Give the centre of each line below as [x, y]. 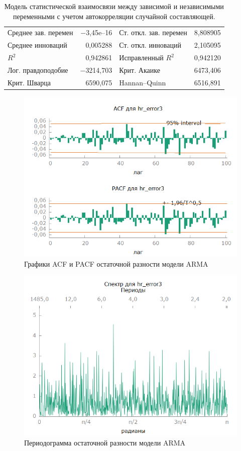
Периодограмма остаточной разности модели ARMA [105, 442]
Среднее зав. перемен [40, 32]
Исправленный [141, 58]
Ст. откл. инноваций [150, 45]
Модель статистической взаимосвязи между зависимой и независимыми [114, 6]
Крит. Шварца [29, 82]
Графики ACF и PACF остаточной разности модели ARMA [116, 263]
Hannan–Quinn [143, 82]
